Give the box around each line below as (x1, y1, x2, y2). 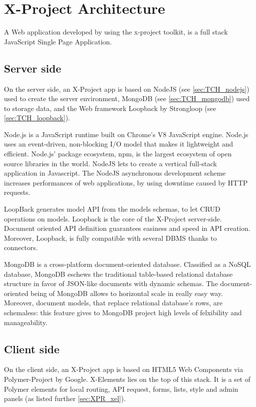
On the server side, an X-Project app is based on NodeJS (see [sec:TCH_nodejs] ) (4, 83, 250, 94)
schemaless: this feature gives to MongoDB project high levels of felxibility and (4, 307, 242, 317)
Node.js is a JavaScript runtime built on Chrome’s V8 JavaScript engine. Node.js (4, 129, 249, 139)
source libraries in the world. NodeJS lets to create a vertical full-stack (4, 158, 217, 168)
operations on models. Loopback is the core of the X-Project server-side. (4, 213, 222, 223)
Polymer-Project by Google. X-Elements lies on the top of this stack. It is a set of (4, 373, 251, 384)
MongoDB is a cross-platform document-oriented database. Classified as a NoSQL (4, 259, 251, 269)
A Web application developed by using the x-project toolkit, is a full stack (4, 27, 228, 37)
